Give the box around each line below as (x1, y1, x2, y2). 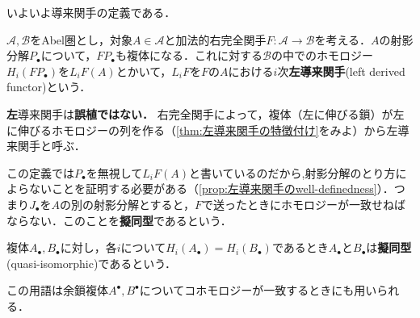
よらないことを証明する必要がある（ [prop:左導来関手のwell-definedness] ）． (6, 180, 394, 197)
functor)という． (6, 78, 91, 95)
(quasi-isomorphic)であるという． (6, 254, 177, 271)
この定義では (6, 164, 74, 181)
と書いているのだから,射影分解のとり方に (188, 164, 407, 181)
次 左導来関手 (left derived (277, 62, 405, 79)
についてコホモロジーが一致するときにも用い (139, 282, 377, 299)
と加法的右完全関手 (164, 31, 267, 48)
